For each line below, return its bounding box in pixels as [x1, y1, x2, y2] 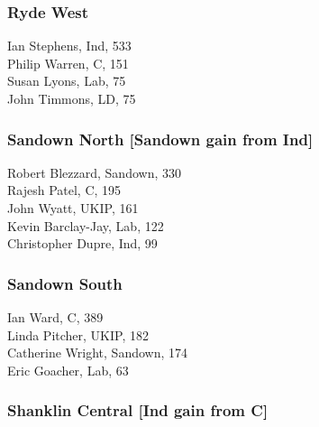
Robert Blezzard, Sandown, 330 [7, 162, 181, 181]
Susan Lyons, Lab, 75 [7, 71, 126, 90]
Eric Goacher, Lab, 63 [7, 360, 129, 379]
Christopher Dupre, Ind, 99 [7, 234, 158, 253]
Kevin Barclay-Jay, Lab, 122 [7, 216, 164, 235]
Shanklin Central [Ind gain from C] [7, 399, 269, 422]
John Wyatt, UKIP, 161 [7, 199, 139, 217]
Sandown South [7, 272, 123, 294]
